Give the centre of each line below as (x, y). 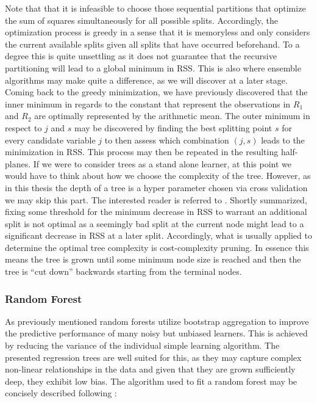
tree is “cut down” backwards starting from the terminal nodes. (123, 271)
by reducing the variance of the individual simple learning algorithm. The (142, 345)
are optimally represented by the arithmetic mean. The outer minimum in (172, 116)
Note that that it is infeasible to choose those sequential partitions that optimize (155, 8)
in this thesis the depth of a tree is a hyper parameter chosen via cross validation (156, 187)
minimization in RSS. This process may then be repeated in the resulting (142, 152)
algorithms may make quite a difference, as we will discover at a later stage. (146, 80)
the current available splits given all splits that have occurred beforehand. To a (152, 44)
